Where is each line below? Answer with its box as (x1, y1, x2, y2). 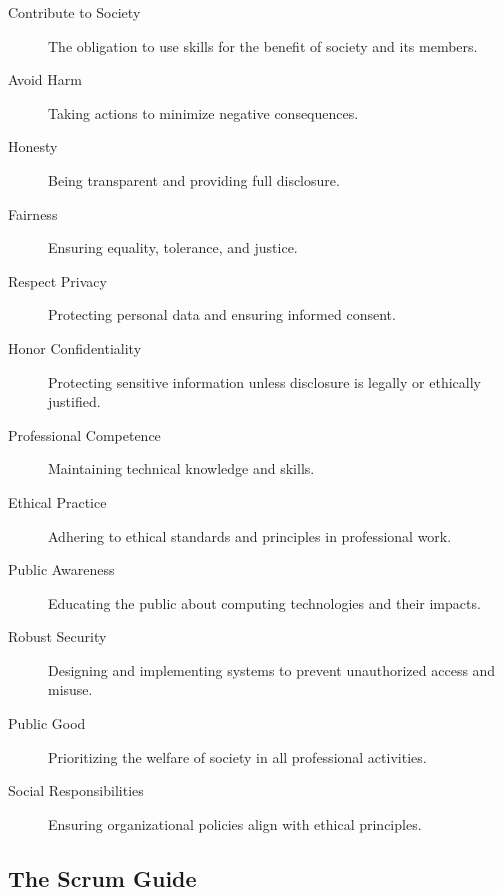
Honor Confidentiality (8, 337, 142, 358)
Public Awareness (8, 559, 115, 580)
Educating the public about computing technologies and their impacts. (48, 592, 481, 613)
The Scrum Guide (8, 862, 197, 893)
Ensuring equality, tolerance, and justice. (48, 237, 298, 258)
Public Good (8, 713, 86, 734)
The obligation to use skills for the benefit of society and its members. (48, 35, 478, 56)
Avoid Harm (8, 69, 82, 90)
